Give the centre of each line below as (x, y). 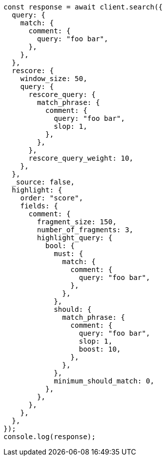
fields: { (39, 206)
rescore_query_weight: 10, (81, 158)
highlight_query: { (75, 238)
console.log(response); (50, 437)
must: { (69, 254)
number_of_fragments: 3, (85, 230)
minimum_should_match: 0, (104, 381)
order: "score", (52, 198)
